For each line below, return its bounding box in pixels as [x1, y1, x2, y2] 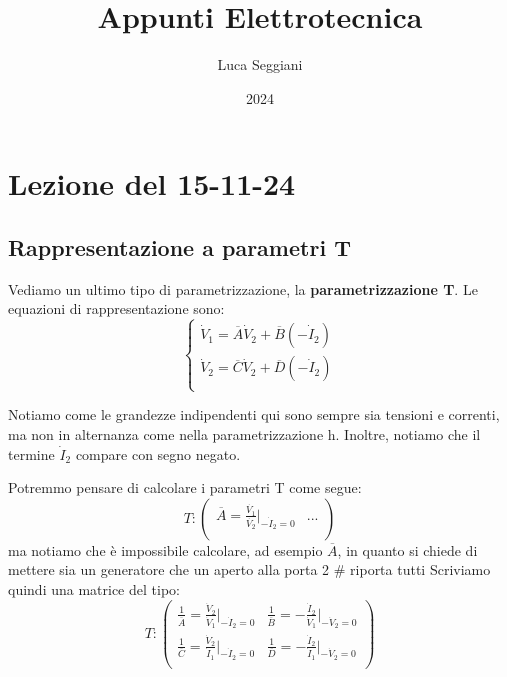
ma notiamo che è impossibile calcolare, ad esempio [8, 539, 323, 560]
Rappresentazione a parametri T [8, 231, 351, 262]
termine [8, 443, 55, 464]
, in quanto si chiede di [337, 539, 478, 560]
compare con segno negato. [75, 443, 241, 464]
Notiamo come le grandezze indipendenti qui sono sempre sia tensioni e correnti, [8, 404, 500, 425]
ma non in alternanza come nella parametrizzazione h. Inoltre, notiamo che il [8, 424, 481, 445]
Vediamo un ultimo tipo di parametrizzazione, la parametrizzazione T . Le [8, 278, 478, 299]
